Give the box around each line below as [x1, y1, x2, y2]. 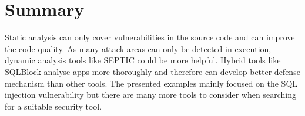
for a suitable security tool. [5, 100, 102, 112]
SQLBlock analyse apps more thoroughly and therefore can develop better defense [5, 65, 300, 77]
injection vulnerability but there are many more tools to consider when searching [5, 88, 296, 101]
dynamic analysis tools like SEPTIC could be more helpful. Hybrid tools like [5, 54, 281, 66]
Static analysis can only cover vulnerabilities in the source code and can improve [5, 31, 295, 43]
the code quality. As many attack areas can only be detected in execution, [5, 42, 272, 54]
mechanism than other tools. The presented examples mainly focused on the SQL [5, 77, 298, 89]
